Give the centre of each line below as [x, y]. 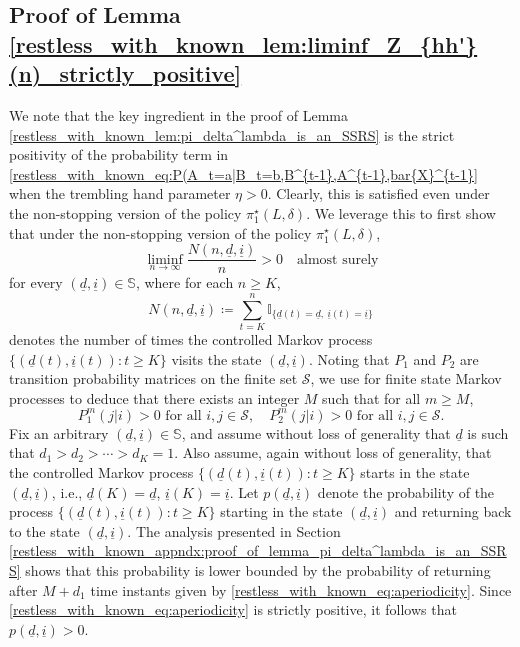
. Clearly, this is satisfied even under [378, 193]
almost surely [338, 259]
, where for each [184, 282]
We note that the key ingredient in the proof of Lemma [178, 114]
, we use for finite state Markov [406, 378]
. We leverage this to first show [401, 212]
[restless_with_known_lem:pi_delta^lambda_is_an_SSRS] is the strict [232, 134]
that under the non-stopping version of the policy [160, 232]
